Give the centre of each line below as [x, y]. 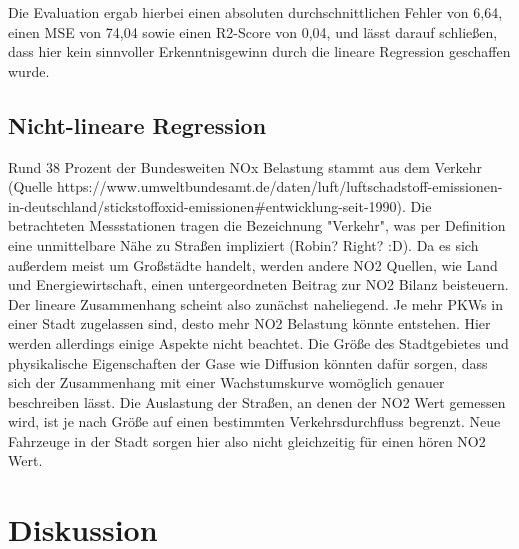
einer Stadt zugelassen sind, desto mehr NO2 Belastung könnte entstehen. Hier [249, 323]
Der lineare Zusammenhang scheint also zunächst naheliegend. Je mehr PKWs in [255, 303]
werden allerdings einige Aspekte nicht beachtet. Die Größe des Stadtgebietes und [258, 342]
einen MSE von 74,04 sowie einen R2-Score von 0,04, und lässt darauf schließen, [253, 31]
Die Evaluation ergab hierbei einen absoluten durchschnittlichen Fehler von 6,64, [255, 12]
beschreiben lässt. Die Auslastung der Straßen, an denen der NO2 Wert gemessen [257, 401]
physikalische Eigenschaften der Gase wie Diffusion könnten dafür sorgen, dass [248, 362]
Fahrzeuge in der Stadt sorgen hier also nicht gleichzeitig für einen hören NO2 [247, 440]
